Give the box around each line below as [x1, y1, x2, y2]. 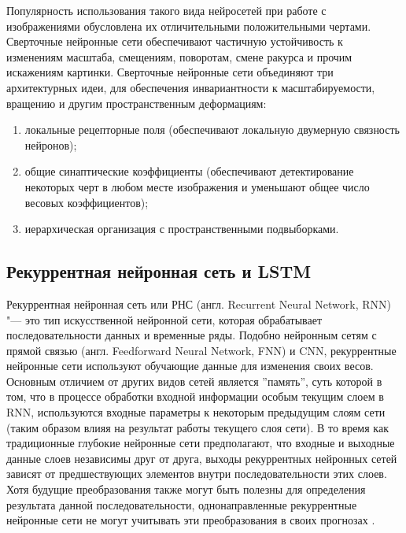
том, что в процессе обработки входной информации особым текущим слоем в [6, 388, 384, 405]
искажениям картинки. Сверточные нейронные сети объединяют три [6, 64, 334, 80]
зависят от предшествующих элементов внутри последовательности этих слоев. [6, 465, 387, 482]
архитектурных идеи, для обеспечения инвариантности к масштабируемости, [6, 79, 375, 95]
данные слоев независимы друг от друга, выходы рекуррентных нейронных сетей [6, 450, 397, 466]
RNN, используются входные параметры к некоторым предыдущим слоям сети [6, 404, 386, 420]
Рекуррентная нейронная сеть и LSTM [6, 259, 312, 283]
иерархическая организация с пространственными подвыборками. [24, 220, 339, 237]
